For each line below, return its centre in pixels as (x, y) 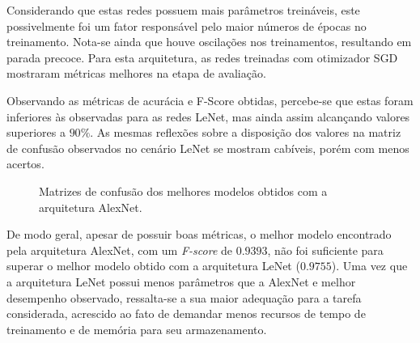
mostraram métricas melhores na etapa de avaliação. (136, 73)
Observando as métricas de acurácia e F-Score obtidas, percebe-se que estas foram (210, 100)
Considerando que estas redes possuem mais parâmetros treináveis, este (183, 10)
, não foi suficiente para (325, 250)
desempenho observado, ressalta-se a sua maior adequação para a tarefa (184, 297)
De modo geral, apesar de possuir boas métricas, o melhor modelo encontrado (199, 234)
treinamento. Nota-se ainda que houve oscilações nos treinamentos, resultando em (209, 42)
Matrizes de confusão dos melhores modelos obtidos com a (183, 191)
